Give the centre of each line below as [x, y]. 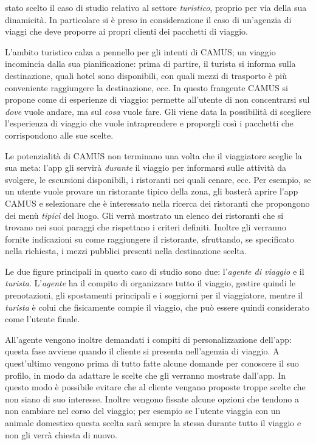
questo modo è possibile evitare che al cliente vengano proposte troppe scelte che [155, 387]
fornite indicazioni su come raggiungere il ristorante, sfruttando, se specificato [149, 239]
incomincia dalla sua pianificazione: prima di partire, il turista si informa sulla [150, 64]
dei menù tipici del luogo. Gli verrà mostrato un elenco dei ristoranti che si [144, 215]
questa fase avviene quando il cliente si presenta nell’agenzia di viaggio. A [142, 351]
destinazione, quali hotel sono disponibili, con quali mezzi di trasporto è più [146, 75]
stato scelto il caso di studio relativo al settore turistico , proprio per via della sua [156, 7]
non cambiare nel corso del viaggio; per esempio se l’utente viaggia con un [143, 411]
